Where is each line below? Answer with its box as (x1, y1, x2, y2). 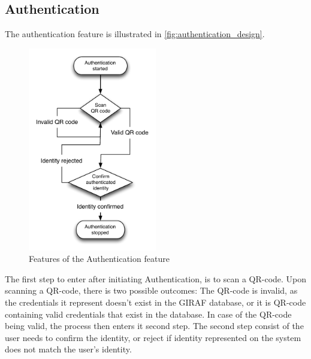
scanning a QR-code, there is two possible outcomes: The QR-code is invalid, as (5, 284, 298, 297)
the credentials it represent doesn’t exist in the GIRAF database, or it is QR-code (5, 296, 306, 309)
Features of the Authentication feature (29, 252, 170, 265)
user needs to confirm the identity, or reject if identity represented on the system (5, 331, 301, 343)
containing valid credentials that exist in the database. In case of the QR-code (5, 307, 292, 320)
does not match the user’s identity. (5, 343, 132, 355)
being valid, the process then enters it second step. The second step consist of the (5, 319, 304, 332)
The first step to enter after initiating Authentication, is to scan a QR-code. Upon (5, 272, 307, 285)
